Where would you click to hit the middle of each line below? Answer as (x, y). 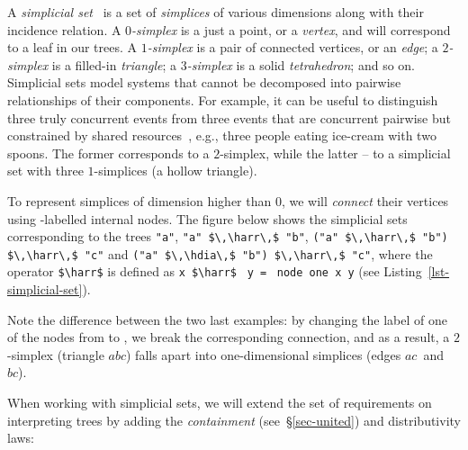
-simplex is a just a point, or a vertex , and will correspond (291, 29)
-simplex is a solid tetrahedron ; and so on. (301, 64)
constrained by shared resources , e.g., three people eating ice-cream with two (222, 135)
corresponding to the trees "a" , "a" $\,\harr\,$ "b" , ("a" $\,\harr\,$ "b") (228, 236)
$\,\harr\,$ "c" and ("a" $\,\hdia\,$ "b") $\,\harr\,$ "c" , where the (220, 253)
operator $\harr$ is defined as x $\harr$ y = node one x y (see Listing (215, 271)
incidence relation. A (64, 29)
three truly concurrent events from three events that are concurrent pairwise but (229, 117)
